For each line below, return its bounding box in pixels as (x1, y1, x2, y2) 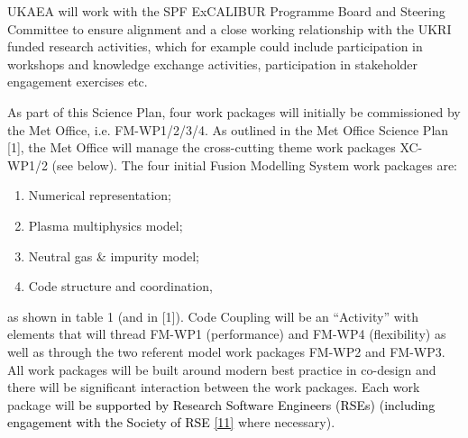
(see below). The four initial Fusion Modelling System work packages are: (51, 155, 457, 174)
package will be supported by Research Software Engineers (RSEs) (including (7, 395, 436, 414)
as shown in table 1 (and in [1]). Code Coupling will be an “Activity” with (7, 306, 418, 325)
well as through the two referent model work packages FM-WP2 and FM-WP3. (7, 342, 445, 360)
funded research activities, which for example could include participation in (7, 37, 423, 56)
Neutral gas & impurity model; (28, 246, 199, 265)
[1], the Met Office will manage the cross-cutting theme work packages (7, 138, 396, 157)
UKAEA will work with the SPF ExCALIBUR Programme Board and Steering (7, 2, 445, 20)
